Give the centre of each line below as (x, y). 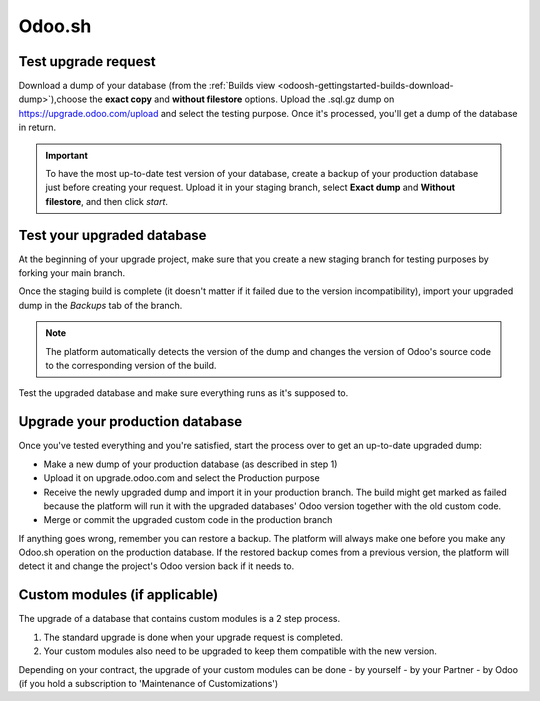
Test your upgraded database (112, 235)
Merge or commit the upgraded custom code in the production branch (188, 520)
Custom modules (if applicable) (118, 595)
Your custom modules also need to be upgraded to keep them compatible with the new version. (240, 651)
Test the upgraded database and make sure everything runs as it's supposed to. (183, 393)
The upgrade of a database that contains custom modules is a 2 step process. (179, 619)
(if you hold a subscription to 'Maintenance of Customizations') (148, 683)
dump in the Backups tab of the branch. (100, 305)
